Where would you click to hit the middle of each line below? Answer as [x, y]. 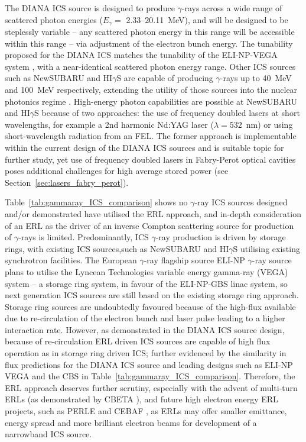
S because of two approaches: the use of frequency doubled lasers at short [167, 113]
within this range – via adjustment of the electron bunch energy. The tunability [149, 43]
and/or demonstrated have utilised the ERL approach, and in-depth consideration [153, 213]
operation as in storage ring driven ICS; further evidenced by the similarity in [146, 353]
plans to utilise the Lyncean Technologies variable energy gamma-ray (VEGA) [147, 271]
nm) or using [269, 124]
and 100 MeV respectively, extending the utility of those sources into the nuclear [151, 90]
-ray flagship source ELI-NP [194, 260]
